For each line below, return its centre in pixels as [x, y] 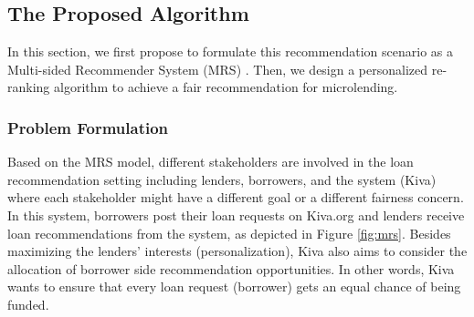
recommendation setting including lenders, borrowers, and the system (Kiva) [222, 179]
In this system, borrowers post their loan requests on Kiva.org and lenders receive [236, 215]
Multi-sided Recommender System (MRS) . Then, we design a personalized [218, 69]
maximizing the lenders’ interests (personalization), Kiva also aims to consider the [237, 251]
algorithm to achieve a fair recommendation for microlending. [226, 87]
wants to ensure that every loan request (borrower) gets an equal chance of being [234, 286]
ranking [29, 87]
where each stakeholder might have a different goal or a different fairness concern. [236, 197]
